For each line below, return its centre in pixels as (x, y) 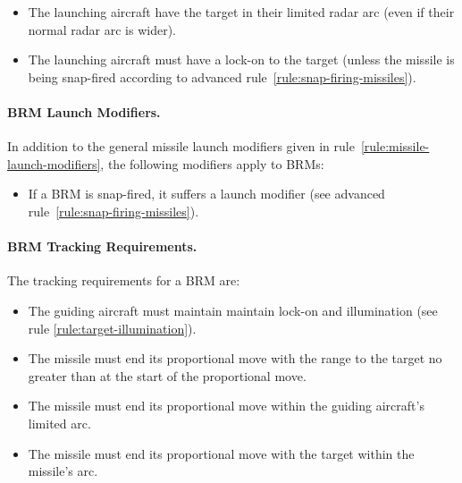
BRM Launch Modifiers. (84, 111)
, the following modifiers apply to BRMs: (212, 163)
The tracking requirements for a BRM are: (124, 280)
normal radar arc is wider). (102, 29)
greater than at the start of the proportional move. (167, 375)
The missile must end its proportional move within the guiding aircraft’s (226, 406)
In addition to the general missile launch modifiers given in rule (181, 146)
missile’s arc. (63, 471)
